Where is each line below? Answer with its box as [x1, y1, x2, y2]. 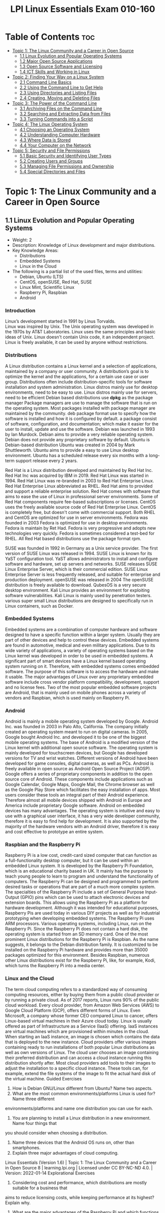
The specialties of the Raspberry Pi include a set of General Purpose [5, 889, 144, 895]
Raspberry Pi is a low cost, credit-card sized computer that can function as [5, 852, 158, 858]
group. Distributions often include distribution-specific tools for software [5, 378, 152, 384]
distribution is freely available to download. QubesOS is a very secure [5, 582, 146, 588]
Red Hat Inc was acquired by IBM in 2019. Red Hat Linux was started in [5, 472, 149, 478]
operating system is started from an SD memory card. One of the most [5, 931, 148, 937]
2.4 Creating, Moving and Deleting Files [19, 95, 100, 101]
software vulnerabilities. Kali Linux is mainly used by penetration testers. [5, 592, 152, 598]
